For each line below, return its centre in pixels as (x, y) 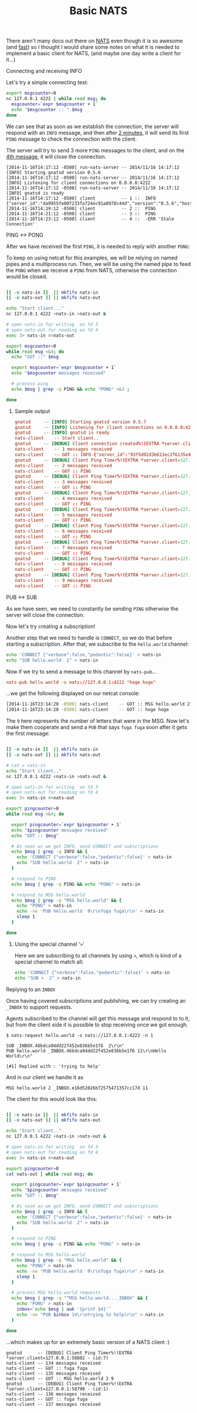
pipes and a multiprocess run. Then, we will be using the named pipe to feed (98, 264)
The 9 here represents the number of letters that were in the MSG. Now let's (98, 721)
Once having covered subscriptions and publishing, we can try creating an (96, 1000)
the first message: (28, 733)
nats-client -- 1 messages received (63, 449)
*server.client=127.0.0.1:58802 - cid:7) (57, 1358)
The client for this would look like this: (52, 1099)
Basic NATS (98, 11)
